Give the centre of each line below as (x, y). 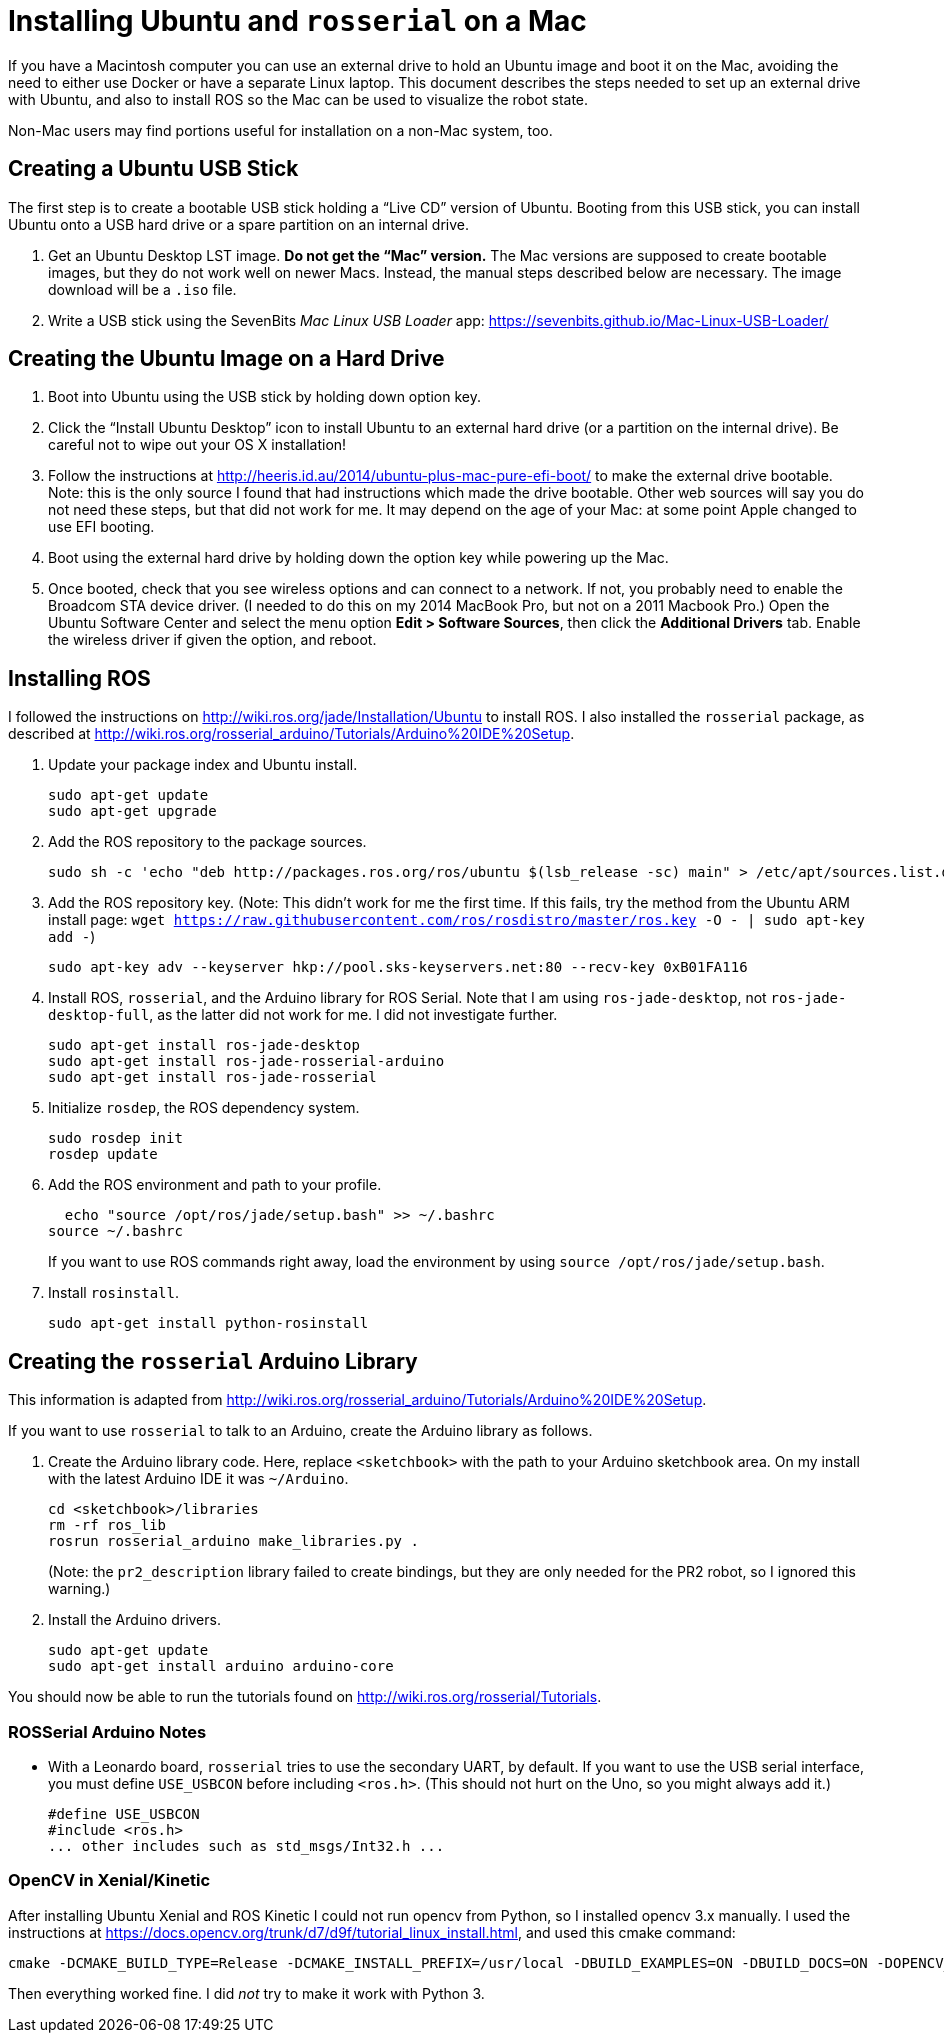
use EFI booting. (101, 527)
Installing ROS (79, 678)
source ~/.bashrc (115, 1231)
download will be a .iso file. (142, 289)
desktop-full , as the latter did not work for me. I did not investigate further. (303, 1015)
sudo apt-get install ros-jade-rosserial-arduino (246, 1061)
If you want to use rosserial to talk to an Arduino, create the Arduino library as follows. (300, 1431)
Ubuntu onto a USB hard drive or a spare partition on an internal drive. (238, 224)
